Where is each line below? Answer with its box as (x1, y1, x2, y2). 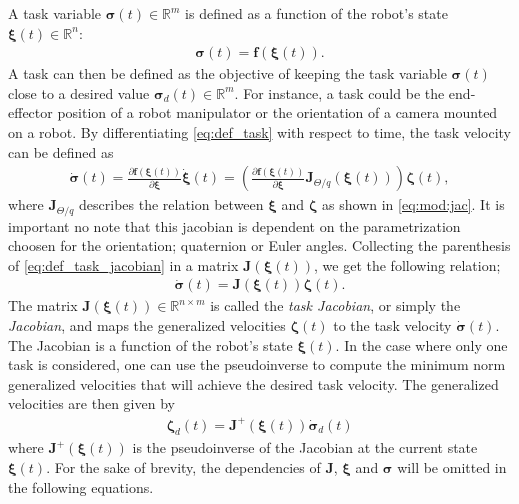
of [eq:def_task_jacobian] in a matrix (8, 254, 239, 275)
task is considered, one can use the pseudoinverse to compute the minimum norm (8, 354, 506, 375)
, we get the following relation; (314, 254, 501, 275)
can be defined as (8, 141, 114, 162)
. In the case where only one (335, 334, 508, 355)
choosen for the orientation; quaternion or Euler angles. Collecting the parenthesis (8, 235, 511, 256)
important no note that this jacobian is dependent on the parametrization (8, 215, 461, 236)
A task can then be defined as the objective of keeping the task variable (8, 63, 447, 84)
